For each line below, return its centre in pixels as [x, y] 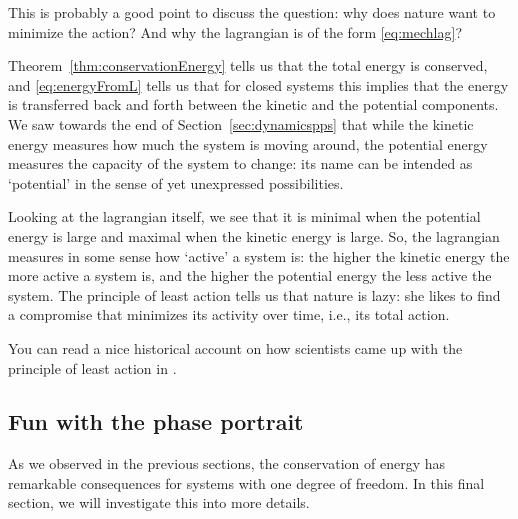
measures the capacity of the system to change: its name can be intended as [240, 163]
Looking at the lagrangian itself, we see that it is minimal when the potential [244, 216]
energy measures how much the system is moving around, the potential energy [248, 143]
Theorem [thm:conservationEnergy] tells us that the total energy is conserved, [248, 65]
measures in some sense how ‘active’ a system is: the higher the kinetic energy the [259, 255]
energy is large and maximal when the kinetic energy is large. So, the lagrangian [254, 235]
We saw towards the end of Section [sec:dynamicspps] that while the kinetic [241, 123]
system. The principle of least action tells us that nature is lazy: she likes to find [254, 294]
